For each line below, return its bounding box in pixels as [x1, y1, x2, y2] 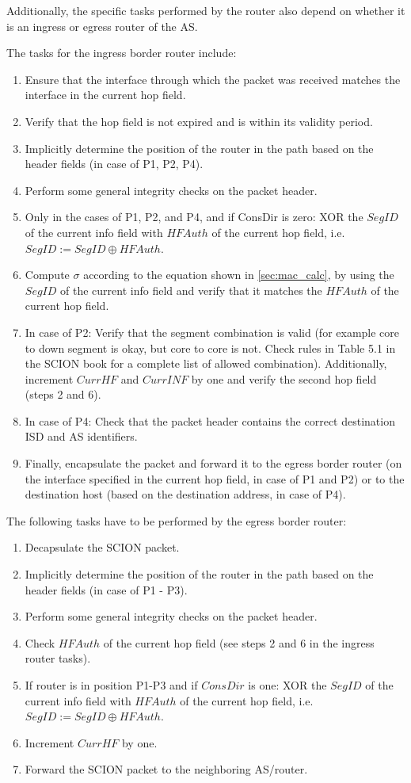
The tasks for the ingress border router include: [6, 44, 237, 61]
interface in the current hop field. [25, 86, 186, 103]
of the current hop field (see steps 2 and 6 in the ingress [103, 634, 375, 651]
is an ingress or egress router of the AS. [6, 17, 198, 34]
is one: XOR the [248, 677, 327, 693]
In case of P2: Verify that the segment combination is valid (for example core [25, 323, 400, 340]
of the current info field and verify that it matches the [60, 281, 322, 298]
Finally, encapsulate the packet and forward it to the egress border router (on [25, 455, 402, 472]
